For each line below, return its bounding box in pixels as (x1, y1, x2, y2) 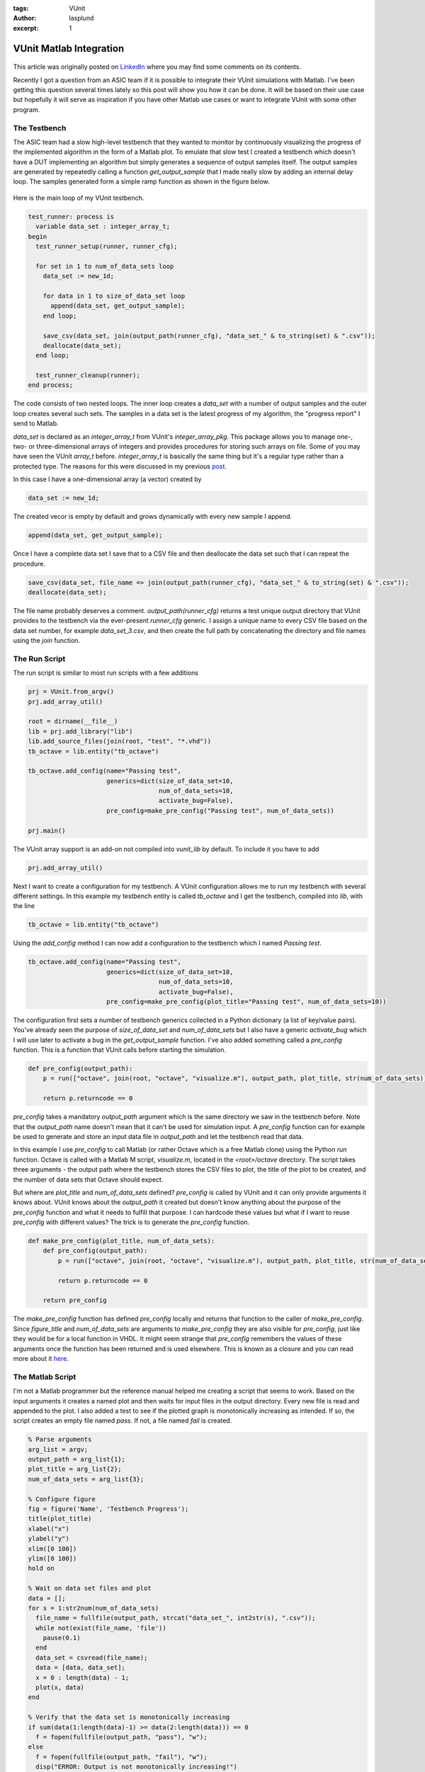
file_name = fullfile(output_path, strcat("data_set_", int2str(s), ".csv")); (35, 1614, 316, 1622)
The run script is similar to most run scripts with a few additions (13, 668, 198, 677)
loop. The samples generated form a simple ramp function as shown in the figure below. (13, 177, 271, 186)
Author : (13, 14, 37, 23)
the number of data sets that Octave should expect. (13, 1175, 164, 1184)
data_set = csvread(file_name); (35, 1654, 148, 1661)
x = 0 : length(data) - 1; (35, 1673, 130, 1681)
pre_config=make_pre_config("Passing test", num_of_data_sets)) (106, 807, 334, 814)
